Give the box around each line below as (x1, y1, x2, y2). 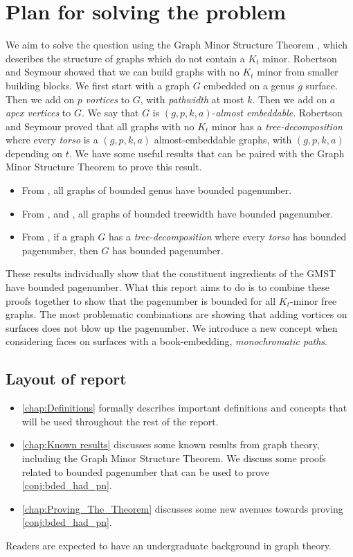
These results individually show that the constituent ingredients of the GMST (6, 266, 336, 281)
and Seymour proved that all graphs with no (6, 118, 194, 133)
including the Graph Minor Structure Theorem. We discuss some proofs (21, 450, 326, 465)
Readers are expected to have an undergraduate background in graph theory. (6, 538, 332, 552)
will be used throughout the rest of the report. (21, 414, 219, 428)
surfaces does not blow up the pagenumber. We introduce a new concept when (6, 320, 338, 335)
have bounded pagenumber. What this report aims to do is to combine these (6, 280, 329, 294)
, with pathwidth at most (140, 91, 244, 106)
